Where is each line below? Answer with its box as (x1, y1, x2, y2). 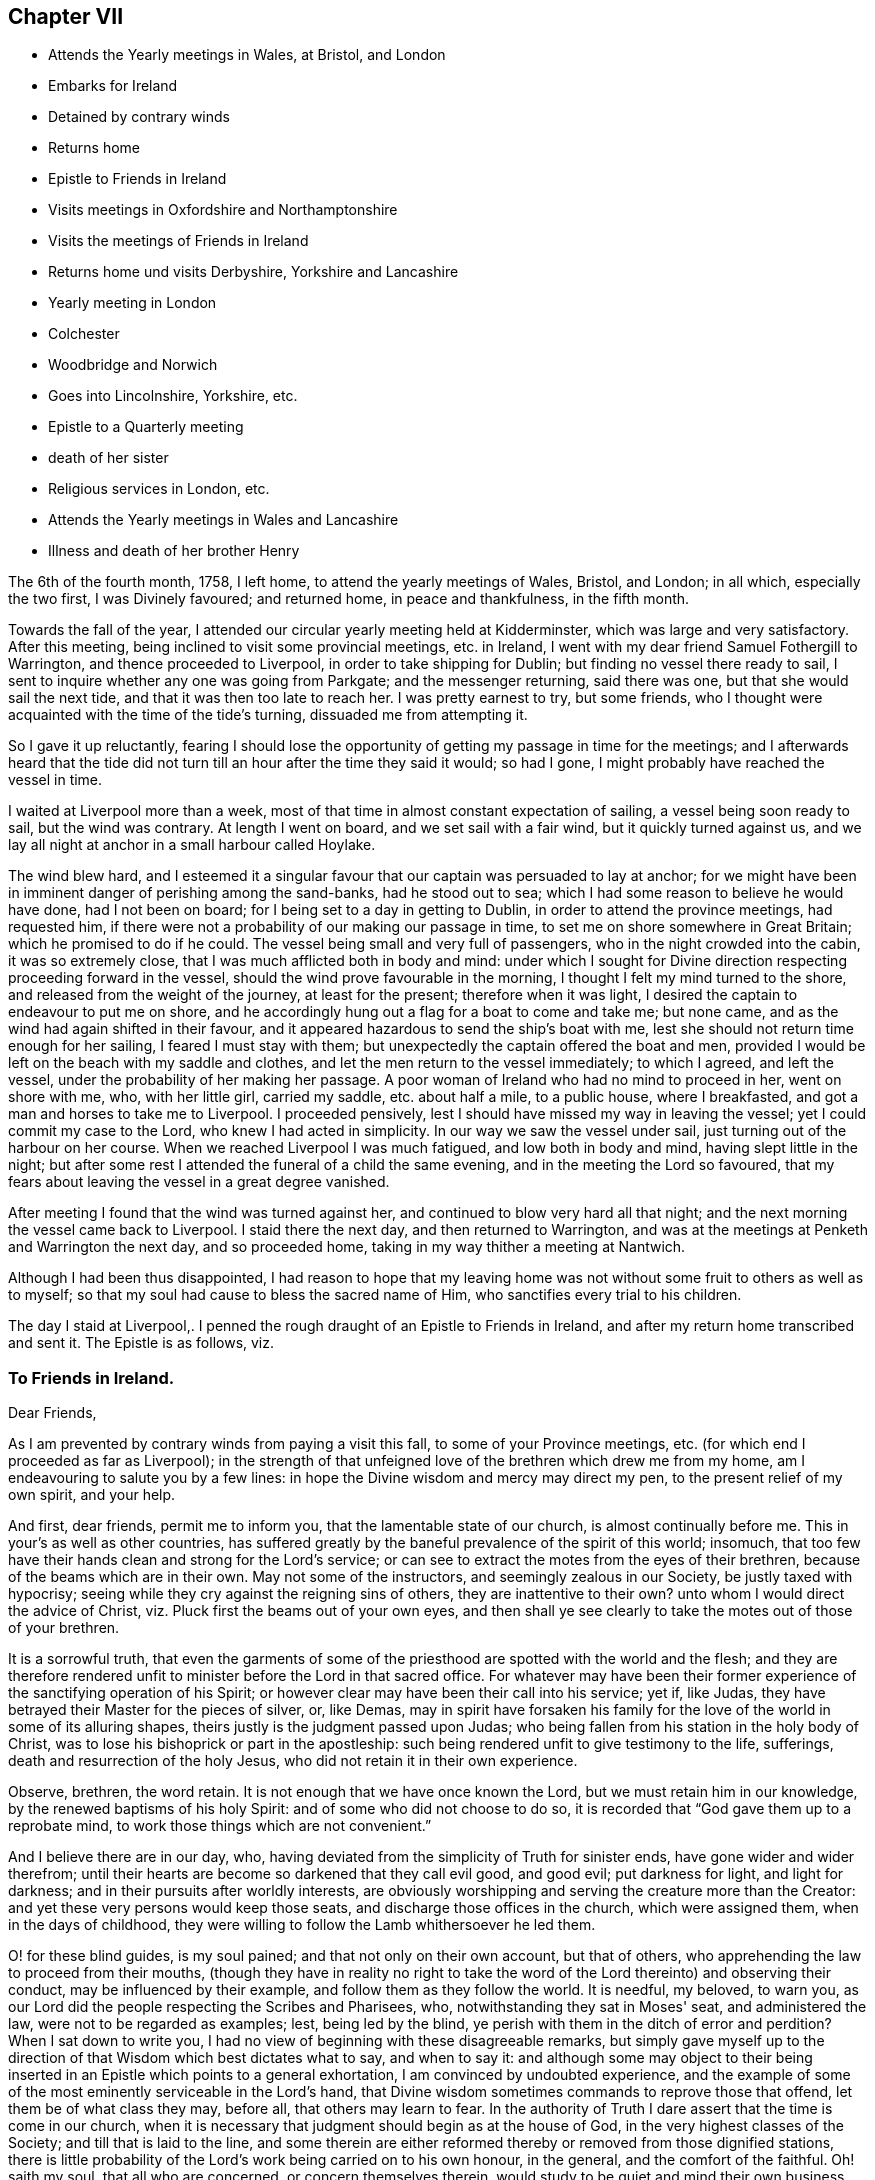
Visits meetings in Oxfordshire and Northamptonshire (48, 201, 398, 219)
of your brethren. (8, 1619, 120, 1637)
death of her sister (48, 449, 169, 467)
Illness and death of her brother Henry (48, 542, 300, 560)
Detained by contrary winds (48, 108, 230, 126)
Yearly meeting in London (48, 294, 217, 312)
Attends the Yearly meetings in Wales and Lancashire (48, 511, 399, 529)
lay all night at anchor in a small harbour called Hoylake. (8, 836, 376, 854)
